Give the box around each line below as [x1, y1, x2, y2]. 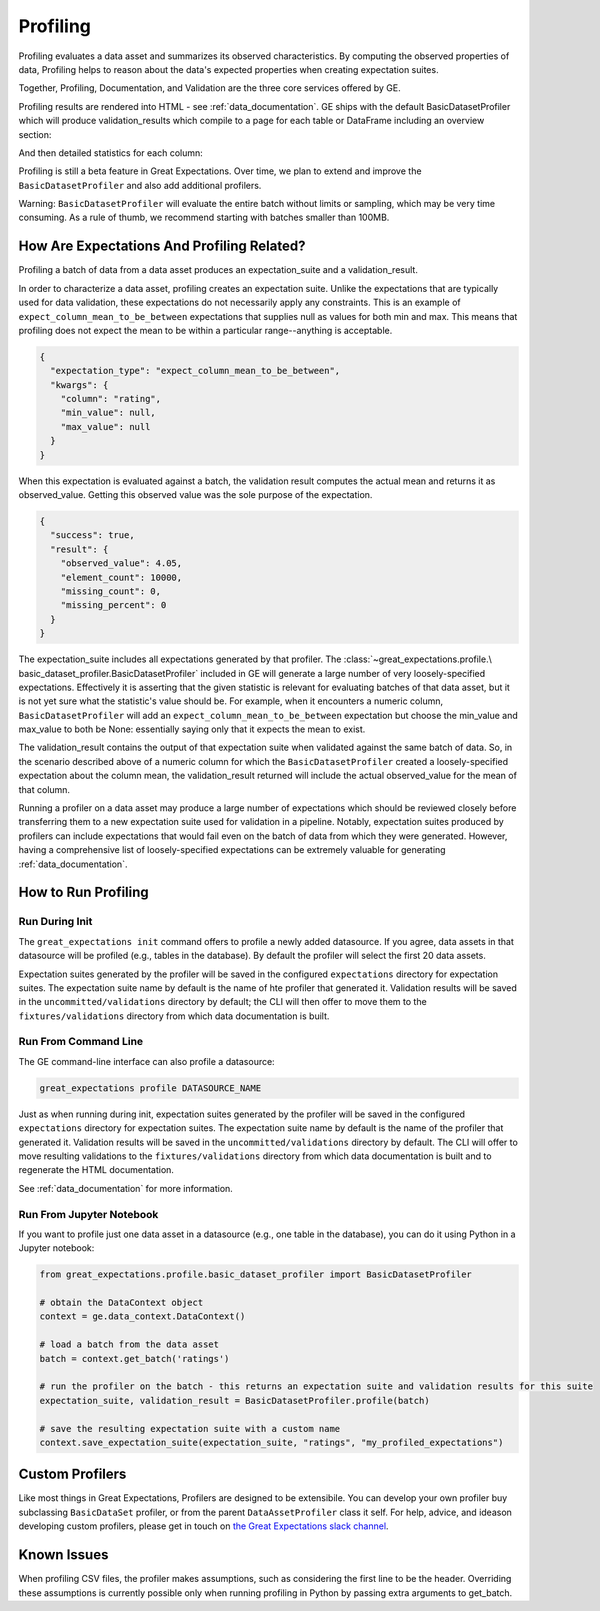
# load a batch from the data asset [39, 1339, 220, 1350]
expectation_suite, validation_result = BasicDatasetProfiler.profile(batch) [39, 1395, 430, 1406]
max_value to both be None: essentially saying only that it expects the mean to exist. [18, 723, 366, 735]
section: [18, 128, 52, 140]
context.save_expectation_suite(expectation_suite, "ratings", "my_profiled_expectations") [39, 1436, 504, 1448]
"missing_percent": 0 [60, 600, 167, 611]
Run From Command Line [18, 1035, 144, 1049]
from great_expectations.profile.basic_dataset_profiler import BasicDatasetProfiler [39, 1269, 472, 1280]
